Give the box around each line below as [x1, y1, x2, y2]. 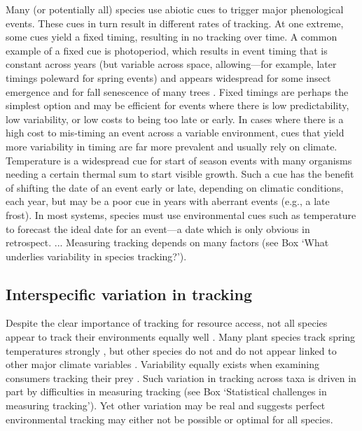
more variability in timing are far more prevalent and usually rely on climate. [6, 139, 337, 153]
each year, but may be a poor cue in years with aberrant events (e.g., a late [6, 194, 330, 209]
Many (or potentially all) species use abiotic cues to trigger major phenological [6, 2, 344, 16]
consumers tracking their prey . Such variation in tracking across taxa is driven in [6, 370, 356, 385]
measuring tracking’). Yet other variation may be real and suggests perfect [6, 398, 326, 413]
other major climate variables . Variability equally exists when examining [6, 357, 320, 372]
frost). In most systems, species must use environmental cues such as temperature [6, 207, 356, 222]
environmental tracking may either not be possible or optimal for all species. [6, 411, 333, 426]
